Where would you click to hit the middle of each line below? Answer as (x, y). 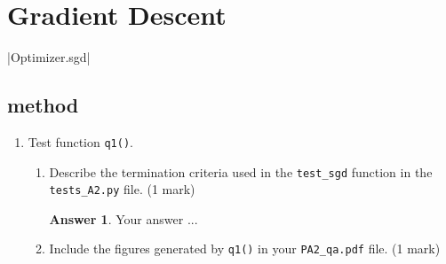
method (43, 105)
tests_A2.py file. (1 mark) (122, 189)
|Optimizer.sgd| (49, 57)
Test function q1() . (80, 141)
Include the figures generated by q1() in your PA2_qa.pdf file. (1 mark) (245, 248)
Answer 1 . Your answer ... (123, 218)
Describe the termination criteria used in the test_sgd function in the (241, 171)
